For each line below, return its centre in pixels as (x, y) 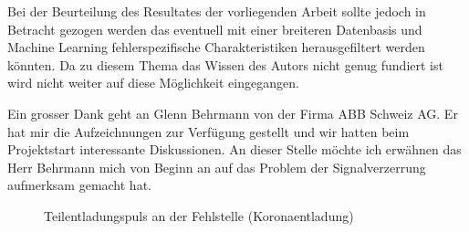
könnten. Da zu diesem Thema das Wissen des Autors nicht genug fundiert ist (225, 64)
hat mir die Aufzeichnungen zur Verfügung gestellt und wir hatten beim (208, 131)
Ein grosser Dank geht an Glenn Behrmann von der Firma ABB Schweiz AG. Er (233, 113)
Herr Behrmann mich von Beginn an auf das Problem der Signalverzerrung (217, 167)
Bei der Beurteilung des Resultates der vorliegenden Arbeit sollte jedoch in (217, 11)
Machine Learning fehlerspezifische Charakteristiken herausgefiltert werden (216, 47)
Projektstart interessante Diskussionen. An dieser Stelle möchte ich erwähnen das (234, 149)
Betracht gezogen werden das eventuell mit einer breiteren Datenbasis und (215, 29)
